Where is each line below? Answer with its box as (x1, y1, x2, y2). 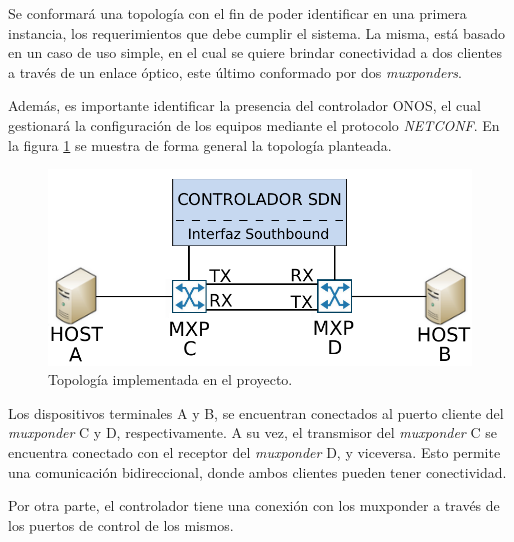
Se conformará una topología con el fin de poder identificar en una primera (8, 3, 467, 23)
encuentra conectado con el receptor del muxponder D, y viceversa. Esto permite (8, 441, 501, 462)
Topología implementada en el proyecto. (48, 369, 293, 390)
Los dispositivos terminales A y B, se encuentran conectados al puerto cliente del (8, 402, 504, 423)
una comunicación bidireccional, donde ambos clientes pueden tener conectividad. (8, 461, 507, 482)
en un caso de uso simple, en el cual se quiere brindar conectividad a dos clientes (8, 42, 503, 63)
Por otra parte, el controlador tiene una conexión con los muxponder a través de (8, 495, 500, 516)
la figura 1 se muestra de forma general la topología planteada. (8, 134, 392, 155)
